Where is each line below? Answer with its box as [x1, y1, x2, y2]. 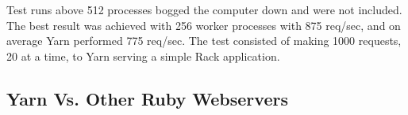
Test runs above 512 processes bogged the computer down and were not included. [6, 2, 402, 17]
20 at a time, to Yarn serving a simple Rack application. [6, 47, 280, 64]
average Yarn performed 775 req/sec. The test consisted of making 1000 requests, [6, 32, 402, 49]
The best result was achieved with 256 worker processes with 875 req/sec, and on [6, 17, 401, 33]
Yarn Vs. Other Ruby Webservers [6, 86, 288, 110]
